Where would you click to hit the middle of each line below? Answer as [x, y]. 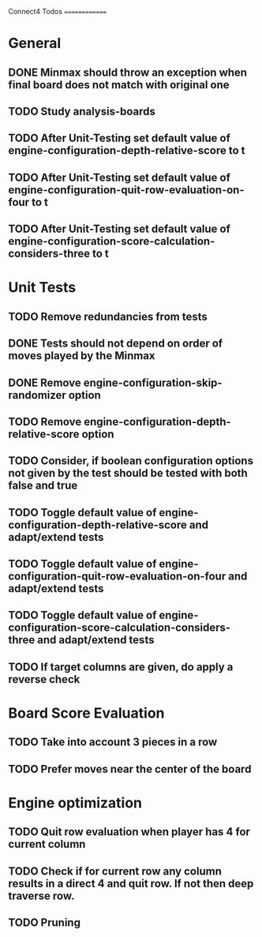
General [35, 43]
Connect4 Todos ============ [58, 11]
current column [47, 844]
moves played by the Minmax [82, 356]
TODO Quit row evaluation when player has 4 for [129, 832]
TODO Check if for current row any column [115, 871]
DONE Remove [45, 382]
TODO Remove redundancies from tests [108, 316]
